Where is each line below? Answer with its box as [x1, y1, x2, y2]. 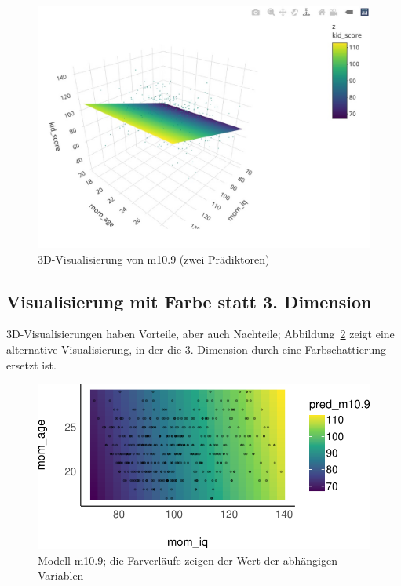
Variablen [38, 567, 84, 584]
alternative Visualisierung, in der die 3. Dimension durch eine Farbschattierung [6, 341, 386, 358]
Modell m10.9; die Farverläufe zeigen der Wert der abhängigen [38, 551, 337, 568]
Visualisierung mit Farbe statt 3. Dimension [6, 289, 372, 313]
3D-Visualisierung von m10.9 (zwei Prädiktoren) [38, 250, 270, 267]
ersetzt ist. [6, 356, 57, 373]
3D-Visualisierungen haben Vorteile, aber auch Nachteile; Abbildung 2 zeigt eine [6, 326, 395, 342]
